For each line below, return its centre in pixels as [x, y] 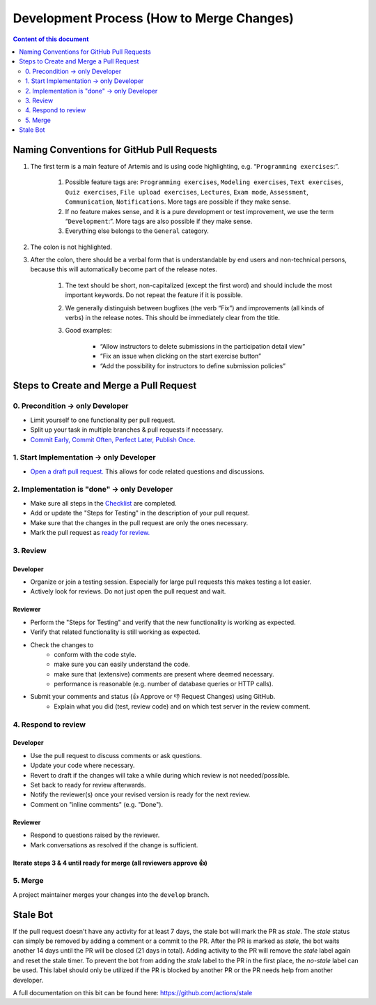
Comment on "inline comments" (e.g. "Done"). [97, 804]
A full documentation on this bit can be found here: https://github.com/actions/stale [133, 992]
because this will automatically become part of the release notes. [124, 269]
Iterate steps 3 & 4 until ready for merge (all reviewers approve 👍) [110, 863]
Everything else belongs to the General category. [137, 231]
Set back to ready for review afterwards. [88, 785]
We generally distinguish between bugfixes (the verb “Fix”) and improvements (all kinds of [195, 308]
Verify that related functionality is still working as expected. [115, 632]
